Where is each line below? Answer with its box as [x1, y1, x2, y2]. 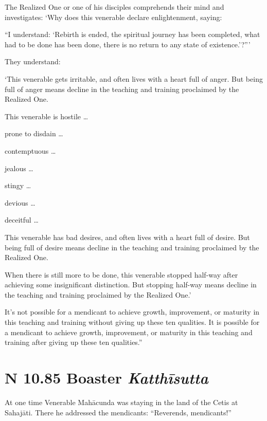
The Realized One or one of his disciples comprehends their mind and [5, 2, 224, 12]
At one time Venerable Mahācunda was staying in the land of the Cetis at [5, 396, 238, 407]
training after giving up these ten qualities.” [5, 337, 143, 347]
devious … [5, 197, 35, 208]
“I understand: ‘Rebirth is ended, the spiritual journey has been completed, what [5, 29, 260, 40]
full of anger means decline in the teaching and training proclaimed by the [5, 83, 239, 94]
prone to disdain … [5, 128, 63, 139]
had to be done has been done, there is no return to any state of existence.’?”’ [5, 39, 251, 49]
